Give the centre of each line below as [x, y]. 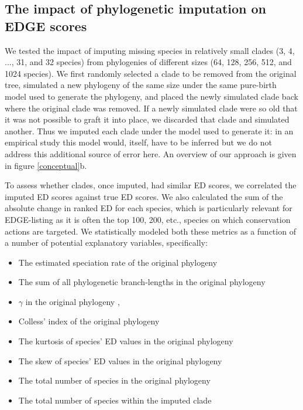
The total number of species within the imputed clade [115, 400]
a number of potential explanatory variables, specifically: [106, 243]
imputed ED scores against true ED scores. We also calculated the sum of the [144, 196]
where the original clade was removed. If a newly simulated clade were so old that [151, 108]
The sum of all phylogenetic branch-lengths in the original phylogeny [142, 282]
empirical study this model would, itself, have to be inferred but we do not [138, 142]
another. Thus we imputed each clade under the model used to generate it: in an [149, 131]
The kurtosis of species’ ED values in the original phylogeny [126, 341]
